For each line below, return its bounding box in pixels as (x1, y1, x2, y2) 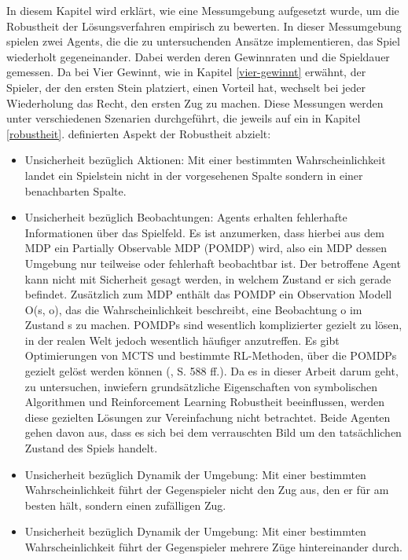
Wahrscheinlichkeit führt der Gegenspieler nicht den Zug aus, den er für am (24, 481, 389, 498)
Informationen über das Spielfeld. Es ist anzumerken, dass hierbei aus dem (24, 224, 384, 240)
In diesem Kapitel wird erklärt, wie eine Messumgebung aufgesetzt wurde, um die (6, 2, 399, 18)
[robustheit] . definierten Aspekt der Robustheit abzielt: (6, 125, 271, 141)
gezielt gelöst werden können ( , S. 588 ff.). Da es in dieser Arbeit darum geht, (24, 363, 399, 379)
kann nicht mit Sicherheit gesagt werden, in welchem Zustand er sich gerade (24, 270, 391, 287)
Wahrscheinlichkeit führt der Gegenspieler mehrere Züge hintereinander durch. (24, 539, 402, 555)
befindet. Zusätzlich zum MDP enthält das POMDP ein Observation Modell (24, 286, 392, 302)
